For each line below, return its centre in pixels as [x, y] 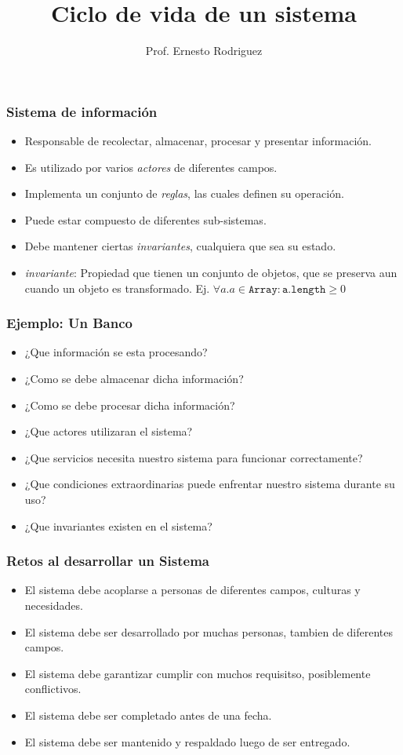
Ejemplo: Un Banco [69, 323]
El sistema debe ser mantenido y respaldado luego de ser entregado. [187, 741]
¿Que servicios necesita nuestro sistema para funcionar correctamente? [194, 457]
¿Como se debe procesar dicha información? [130, 405]
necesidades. [54, 605]
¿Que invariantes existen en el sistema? [118, 525]
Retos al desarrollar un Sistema [108, 561]
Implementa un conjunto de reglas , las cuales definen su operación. [184, 193]
